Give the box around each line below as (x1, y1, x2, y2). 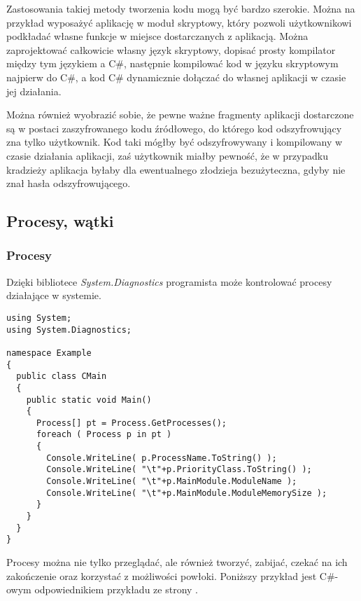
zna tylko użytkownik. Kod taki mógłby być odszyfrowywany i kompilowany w (6, 134, 343, 149)
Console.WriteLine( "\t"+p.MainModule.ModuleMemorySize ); (46, 488, 327, 498)
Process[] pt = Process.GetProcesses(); (36, 417, 227, 428)
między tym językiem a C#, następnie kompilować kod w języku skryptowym (6, 56, 339, 71)
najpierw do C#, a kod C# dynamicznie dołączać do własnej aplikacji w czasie (6, 69, 346, 84)
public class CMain (16, 371, 107, 382)
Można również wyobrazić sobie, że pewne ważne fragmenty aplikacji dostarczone (6, 107, 354, 122)
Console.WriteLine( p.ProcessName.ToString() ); (46, 453, 277, 463)
